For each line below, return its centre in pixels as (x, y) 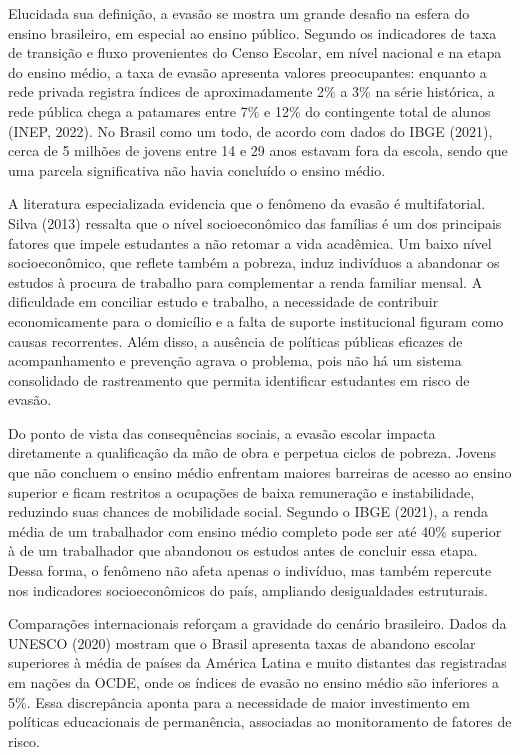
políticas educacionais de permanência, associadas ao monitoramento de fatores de (260, 721)
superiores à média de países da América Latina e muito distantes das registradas (257, 662)
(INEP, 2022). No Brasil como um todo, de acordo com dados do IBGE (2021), (250, 130)
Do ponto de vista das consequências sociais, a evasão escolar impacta (222, 432)
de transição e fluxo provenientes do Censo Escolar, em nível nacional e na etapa (255, 52)
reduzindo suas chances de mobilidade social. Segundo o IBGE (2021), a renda (248, 511)
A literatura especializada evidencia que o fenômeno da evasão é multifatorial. (247, 203)
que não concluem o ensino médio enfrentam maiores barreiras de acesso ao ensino (260, 472)
